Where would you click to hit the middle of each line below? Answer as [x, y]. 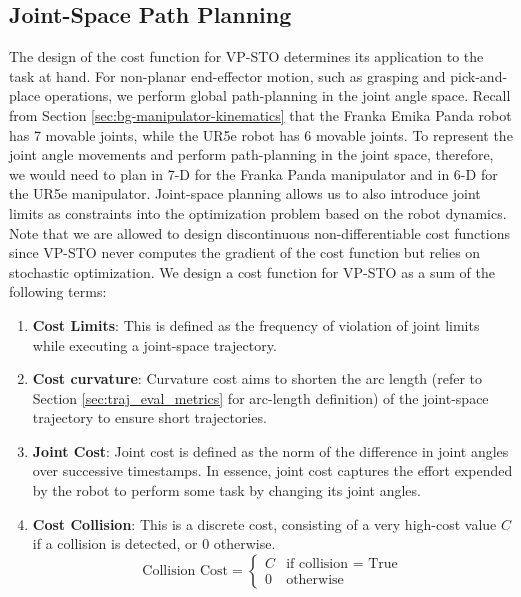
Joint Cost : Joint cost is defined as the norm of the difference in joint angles [270, 450]
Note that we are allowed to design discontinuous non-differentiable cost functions [259, 232]
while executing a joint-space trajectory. [154, 344]
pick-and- [479, 75]
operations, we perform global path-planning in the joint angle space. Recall [277, 95]
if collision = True [342, 564]
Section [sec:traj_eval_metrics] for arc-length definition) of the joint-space [260, 397]
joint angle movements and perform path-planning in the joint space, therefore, [251, 154]
